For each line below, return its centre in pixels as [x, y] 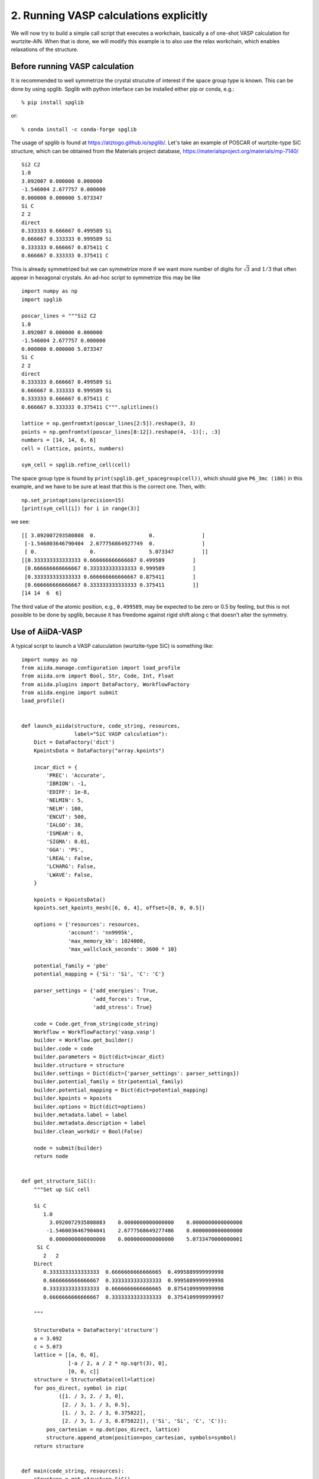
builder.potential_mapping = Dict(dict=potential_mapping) [121, 1090]
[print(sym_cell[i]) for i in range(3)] [81, 508]
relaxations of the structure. [45, 50]
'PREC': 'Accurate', [76, 775]
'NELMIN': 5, [65, 800]
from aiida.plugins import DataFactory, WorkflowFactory [106, 684]
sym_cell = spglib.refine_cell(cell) [76, 465]
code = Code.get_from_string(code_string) [96, 1024]
